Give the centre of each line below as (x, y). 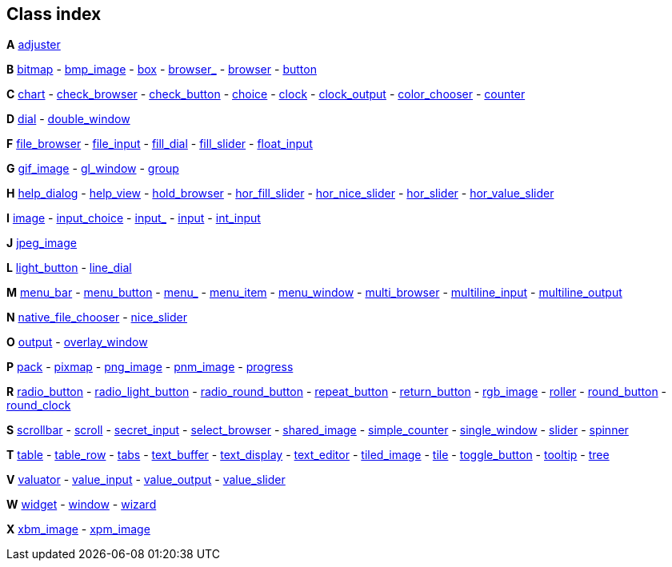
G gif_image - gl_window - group (93, 169)
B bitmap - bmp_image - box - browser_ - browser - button (162, 70)
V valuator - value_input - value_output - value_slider (146, 480)
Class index (54, 14)
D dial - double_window (68, 119)
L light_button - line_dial (69, 268)
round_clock (39, 405)
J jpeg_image (42, 243)
